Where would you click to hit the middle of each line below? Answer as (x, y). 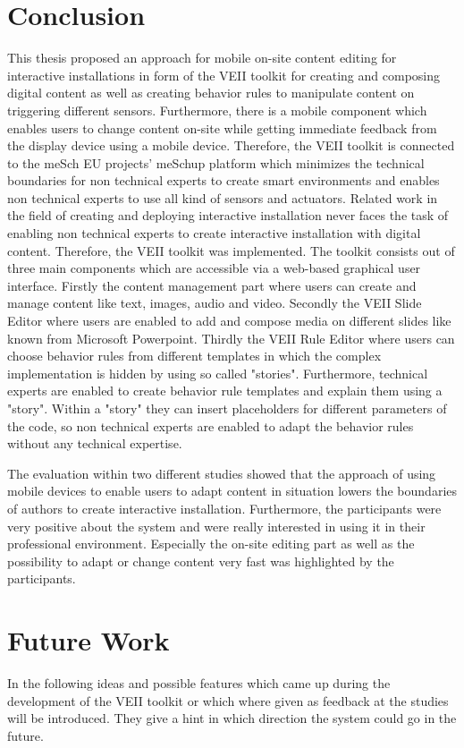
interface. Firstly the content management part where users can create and (212, 285)
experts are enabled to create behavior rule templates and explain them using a (225, 391)
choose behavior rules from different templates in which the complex (194, 356)
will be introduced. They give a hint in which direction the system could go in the (232, 718)
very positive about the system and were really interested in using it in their (216, 526)
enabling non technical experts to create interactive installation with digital (214, 233)
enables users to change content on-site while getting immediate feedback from (222, 127)
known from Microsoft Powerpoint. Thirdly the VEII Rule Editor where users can (231, 338)
